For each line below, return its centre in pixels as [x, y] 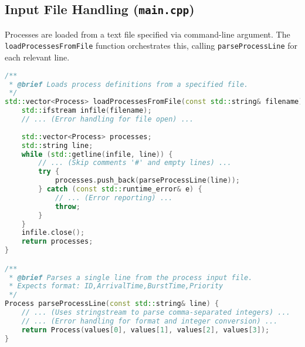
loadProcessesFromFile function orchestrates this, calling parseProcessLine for [151, 46]
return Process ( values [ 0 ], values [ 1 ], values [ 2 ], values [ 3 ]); [145, 330]
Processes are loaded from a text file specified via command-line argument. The [148, 34]
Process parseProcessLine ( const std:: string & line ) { [112, 304]
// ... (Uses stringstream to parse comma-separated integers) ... [156, 313]
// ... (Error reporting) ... [114, 198]
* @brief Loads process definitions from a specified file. [129, 84]
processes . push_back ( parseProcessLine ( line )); [147, 181]
